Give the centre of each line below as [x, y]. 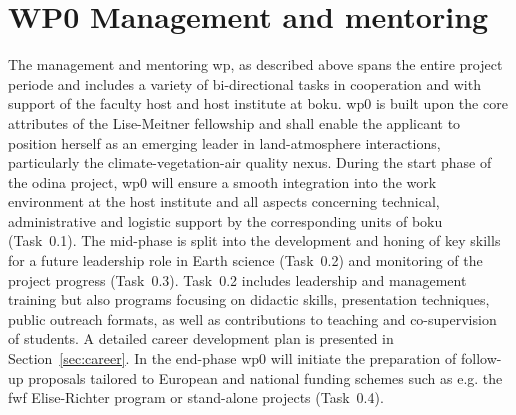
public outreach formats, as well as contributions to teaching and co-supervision [252, 318]
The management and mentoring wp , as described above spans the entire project [255, 64]
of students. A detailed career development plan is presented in [201, 338]
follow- [481, 358]
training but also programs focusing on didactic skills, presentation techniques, [249, 299]
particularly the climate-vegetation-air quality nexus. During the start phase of [250, 162]
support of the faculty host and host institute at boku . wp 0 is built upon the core [258, 103]
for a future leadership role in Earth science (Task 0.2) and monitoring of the [245, 260]
